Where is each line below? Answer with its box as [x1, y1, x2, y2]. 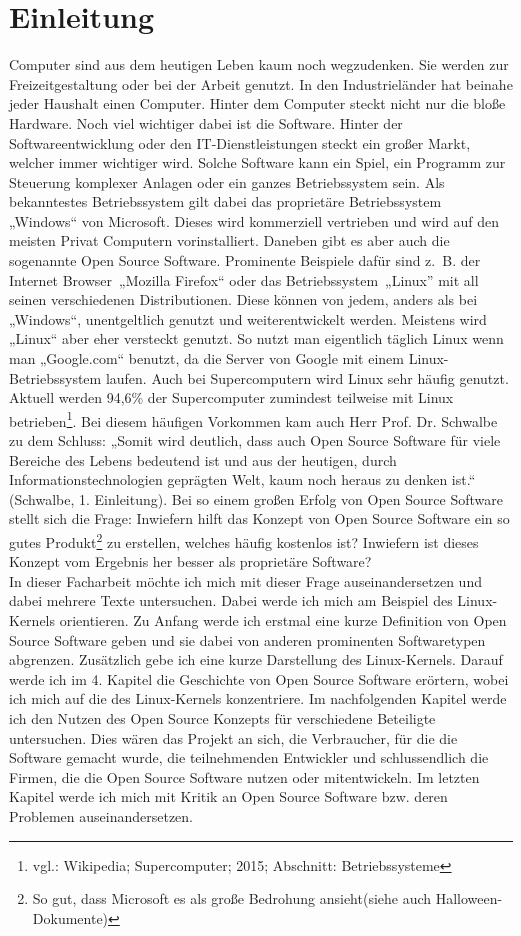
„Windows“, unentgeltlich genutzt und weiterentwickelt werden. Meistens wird [9, 308, 487, 329]
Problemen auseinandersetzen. [9, 806, 193, 826]
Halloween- [435, 888, 503, 909]
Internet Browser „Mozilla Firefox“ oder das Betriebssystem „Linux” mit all [9, 269, 479, 290]
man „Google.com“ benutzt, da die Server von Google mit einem [9, 348, 404, 369]
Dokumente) [32, 907, 109, 928]
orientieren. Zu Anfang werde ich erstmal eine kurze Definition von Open [59, 610, 507, 631]
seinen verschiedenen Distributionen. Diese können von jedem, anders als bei [9, 289, 478, 310]
